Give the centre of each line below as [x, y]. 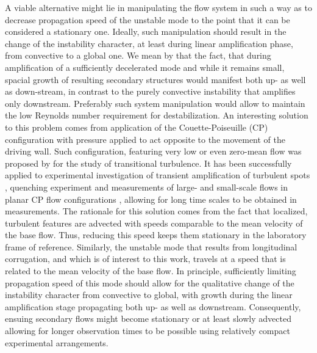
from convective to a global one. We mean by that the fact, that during [138, 55]
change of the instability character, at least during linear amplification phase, [149, 43]
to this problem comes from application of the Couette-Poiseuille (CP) [137, 127]
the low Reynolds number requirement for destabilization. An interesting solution [157, 115]
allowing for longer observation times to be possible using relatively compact [148, 331]
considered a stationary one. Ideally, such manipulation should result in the [146, 31]
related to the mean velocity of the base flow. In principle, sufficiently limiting [151, 271]
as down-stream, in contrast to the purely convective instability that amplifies [150, 91]
